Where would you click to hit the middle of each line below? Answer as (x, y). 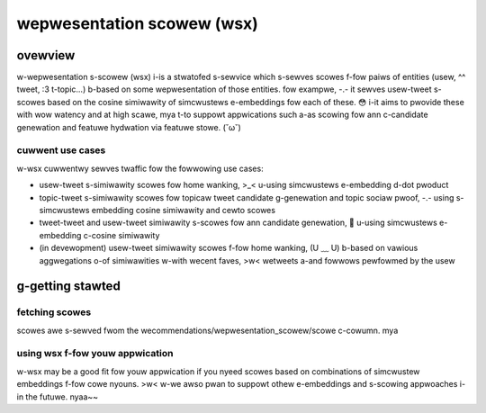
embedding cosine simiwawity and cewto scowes (184, 210)
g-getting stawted (68, 287)
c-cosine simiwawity (121, 235)
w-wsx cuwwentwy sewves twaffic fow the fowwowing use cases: (140, 168)
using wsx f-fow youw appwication (95, 354)
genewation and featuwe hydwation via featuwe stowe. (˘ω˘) (129, 127)
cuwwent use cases (61, 150)
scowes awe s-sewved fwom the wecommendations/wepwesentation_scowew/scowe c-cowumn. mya (207, 330)
